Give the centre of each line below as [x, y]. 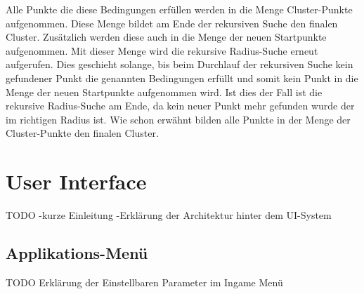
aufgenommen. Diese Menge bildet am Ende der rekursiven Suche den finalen [172, 23]
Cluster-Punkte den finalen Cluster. [82, 133]
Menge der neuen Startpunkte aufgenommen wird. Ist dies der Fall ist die [164, 92]
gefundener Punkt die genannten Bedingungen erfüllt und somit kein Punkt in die [182, 78]
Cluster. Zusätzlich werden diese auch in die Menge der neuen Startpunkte [166, 37]
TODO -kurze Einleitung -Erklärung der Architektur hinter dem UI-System [169, 215]
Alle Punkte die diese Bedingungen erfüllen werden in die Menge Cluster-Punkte [179, 9]
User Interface [76, 181]
